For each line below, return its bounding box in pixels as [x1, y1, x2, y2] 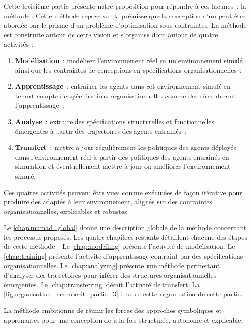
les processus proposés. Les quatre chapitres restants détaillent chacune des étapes [4, 231, 247, 242]
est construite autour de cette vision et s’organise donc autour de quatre [4, 29, 218, 39]
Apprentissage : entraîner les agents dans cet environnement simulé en [15, 81, 231, 91]
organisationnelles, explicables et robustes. [4, 206, 129, 216]
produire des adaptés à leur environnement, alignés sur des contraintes [4, 197, 212, 207]
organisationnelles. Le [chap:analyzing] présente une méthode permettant [4, 260, 220, 270]
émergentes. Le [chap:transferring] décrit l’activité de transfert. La [4, 279, 200, 289]
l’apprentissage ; [15, 100, 64, 110]
